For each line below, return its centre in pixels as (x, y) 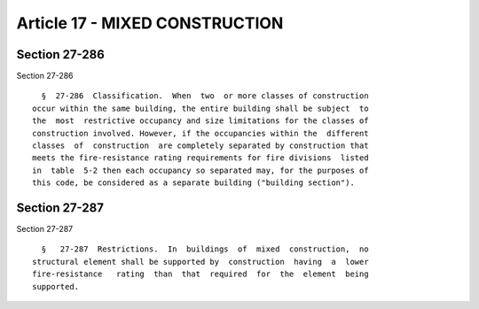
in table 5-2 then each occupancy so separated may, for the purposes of (200, 170)
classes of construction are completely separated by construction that (200, 146)
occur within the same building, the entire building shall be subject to (200, 108)
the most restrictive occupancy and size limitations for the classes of (200, 121)
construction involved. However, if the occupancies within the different (200, 133)
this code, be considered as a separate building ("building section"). (193, 183)
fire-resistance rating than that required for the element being (200, 274)
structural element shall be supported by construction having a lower (200, 262)
